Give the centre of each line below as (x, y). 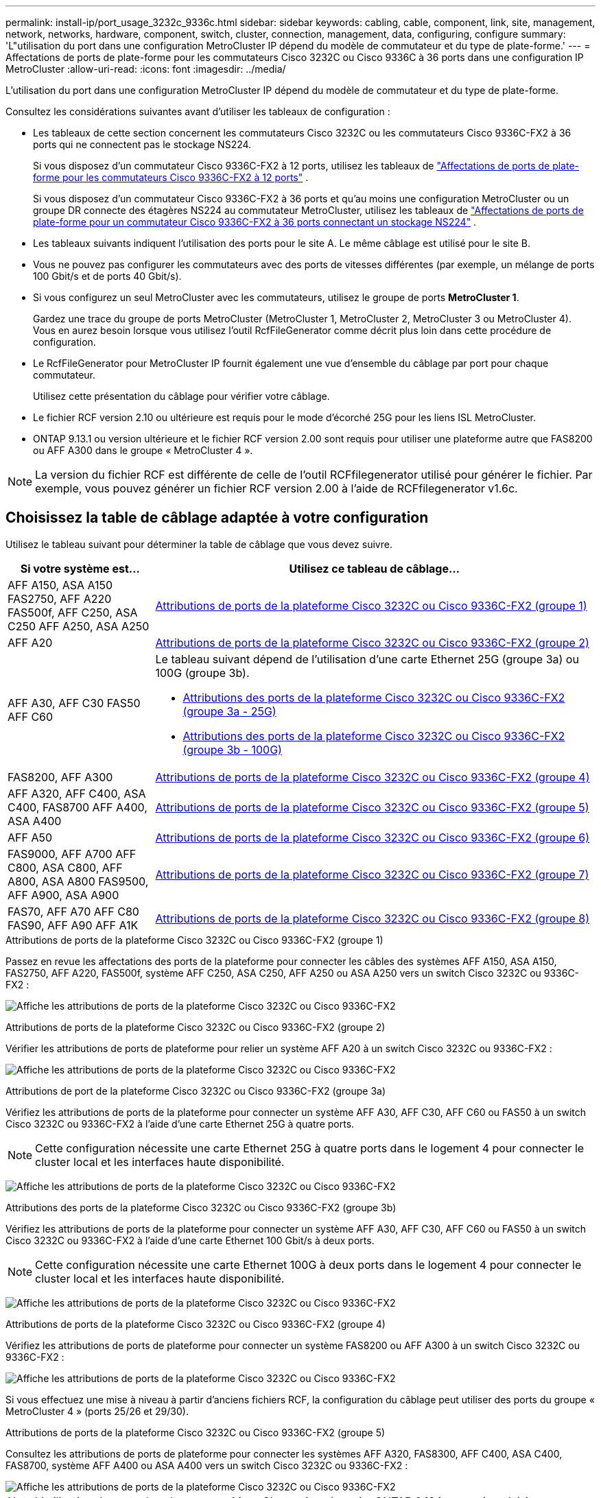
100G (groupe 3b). (202, 673)
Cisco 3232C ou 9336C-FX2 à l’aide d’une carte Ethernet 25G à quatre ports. (180, 1123)
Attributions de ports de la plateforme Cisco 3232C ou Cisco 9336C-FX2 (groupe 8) (373, 918)
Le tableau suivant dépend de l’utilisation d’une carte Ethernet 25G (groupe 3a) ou (367, 659)
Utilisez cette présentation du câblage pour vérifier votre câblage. (181, 396)
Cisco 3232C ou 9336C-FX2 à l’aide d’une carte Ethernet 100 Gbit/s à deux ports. (190, 1240)
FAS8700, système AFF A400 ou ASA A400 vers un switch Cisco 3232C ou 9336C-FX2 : (207, 1465)
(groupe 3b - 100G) (232, 749)
